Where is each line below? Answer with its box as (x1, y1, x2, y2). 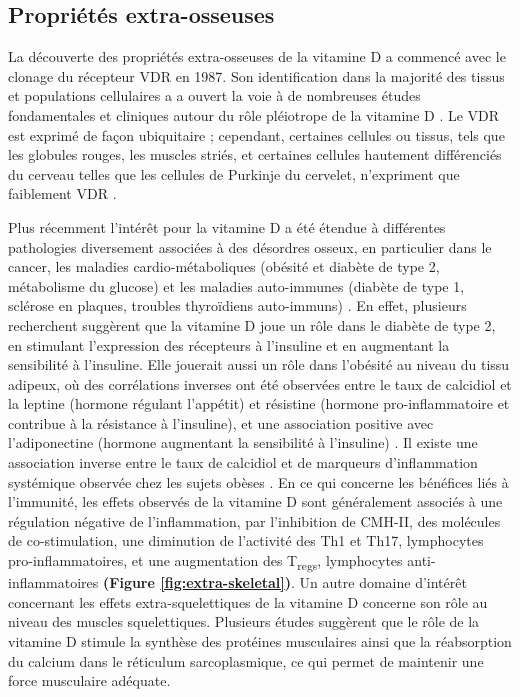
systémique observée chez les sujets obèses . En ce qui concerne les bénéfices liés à (8, 471, 509, 492)
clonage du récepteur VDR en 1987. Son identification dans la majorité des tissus (8, 65, 505, 86)
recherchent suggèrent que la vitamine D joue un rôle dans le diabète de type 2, (8, 314, 496, 335)
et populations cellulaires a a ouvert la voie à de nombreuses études (8, 85, 421, 106)
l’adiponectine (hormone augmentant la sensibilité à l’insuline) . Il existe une (8, 432, 478, 453)
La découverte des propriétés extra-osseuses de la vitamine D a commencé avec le (8, 46, 506, 67)
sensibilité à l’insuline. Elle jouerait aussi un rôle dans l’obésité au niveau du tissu (8, 354, 510, 375)
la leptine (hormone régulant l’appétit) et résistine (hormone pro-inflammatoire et (8, 393, 510, 414)
